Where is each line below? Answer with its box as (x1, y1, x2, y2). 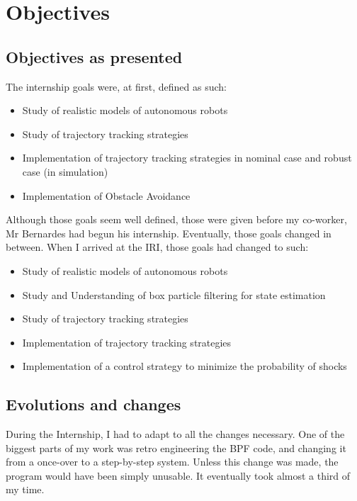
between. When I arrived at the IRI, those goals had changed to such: (6, 240, 309, 254)
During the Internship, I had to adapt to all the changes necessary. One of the (6, 427, 345, 441)
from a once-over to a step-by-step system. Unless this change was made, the (6, 454, 339, 469)
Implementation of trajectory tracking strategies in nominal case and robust (22, 150, 352, 165)
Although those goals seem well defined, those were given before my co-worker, (6, 212, 347, 227)
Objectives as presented (6, 45, 183, 67)
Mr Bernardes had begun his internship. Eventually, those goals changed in (6, 225, 331, 240)
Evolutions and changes (6, 393, 181, 415)
